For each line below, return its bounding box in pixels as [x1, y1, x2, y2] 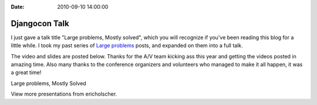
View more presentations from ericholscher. [11, 90, 117, 97]
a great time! [11, 69, 42, 76]
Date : [11, 3, 25, 10]
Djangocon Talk [11, 18, 70, 29]
